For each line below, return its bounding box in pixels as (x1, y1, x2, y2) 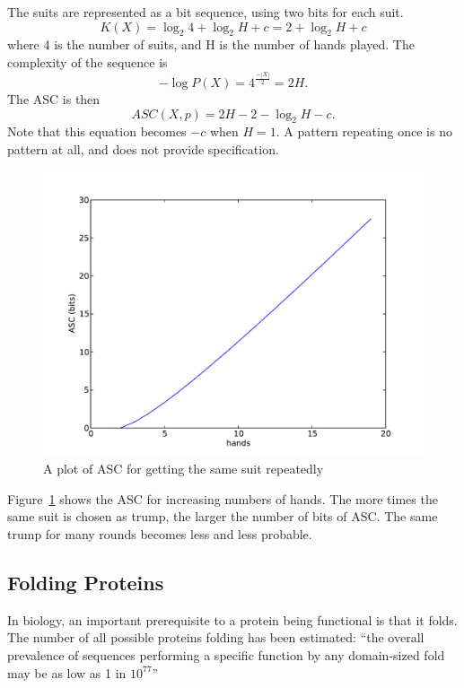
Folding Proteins (7, 569, 164, 597)
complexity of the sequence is (7, 52, 168, 71)
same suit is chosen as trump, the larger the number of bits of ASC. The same (7, 507, 438, 526)
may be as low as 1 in (7, 663, 127, 682)
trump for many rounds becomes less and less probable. (7, 525, 312, 544)
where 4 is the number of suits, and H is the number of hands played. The (7, 35, 415, 54)
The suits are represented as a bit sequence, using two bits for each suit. (7, 3, 404, 21)
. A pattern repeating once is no (276, 122, 452, 141)
